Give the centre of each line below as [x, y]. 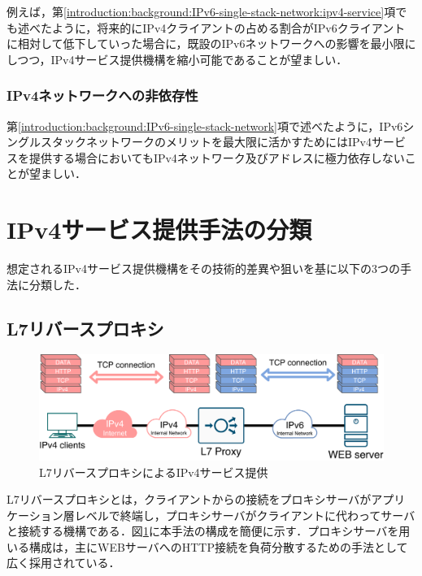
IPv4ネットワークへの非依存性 [102, 95]
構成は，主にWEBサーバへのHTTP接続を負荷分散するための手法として [218, 546]
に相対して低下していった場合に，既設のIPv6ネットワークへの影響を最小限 [206, 43]
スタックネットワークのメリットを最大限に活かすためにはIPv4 [206, 142]
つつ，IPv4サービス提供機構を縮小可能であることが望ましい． [183, 59]
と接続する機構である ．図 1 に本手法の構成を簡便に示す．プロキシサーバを [203, 531]
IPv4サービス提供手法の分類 [159, 230]
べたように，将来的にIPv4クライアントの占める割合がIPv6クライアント [217, 27]
